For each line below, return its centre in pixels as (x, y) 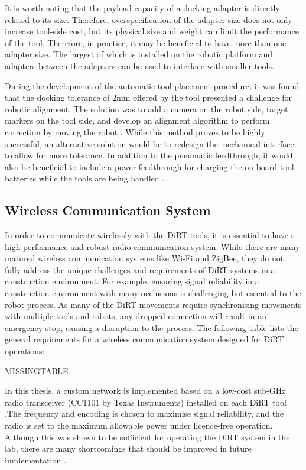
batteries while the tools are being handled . (85, 178)
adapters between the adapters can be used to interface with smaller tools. (139, 65)
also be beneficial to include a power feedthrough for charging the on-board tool (149, 166)
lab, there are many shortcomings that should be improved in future (128, 448)
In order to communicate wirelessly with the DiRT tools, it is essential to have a (150, 235)
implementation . (35, 460)
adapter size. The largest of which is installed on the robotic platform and (139, 54)
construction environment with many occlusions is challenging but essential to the (153, 293)
